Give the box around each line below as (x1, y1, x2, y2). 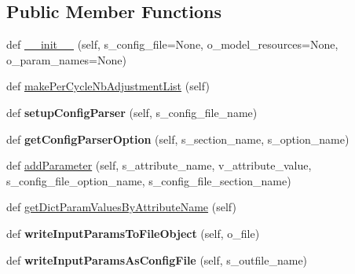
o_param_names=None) (6, 51, 126, 68)
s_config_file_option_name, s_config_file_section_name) (6, 172, 291, 188)
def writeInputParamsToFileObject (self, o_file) (6, 225, 260, 241)
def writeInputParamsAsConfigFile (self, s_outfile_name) (6, 251, 308, 268)
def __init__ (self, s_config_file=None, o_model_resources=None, (6, 36, 339, 53)
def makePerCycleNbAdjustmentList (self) (6, 78, 210, 94)
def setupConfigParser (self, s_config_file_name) (6, 104, 258, 120)
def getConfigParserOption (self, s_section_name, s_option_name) (6, 130, 350, 147)
